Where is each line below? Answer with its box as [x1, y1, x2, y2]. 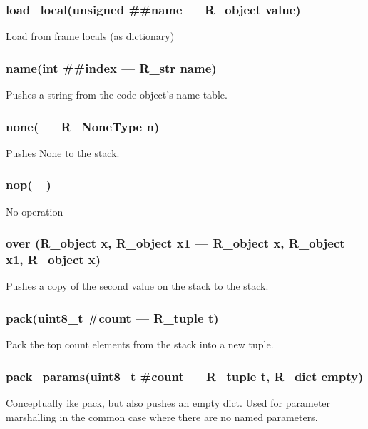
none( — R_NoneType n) [6, 117, 160, 135]
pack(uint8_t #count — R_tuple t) [6, 308, 219, 326]
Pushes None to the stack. [6, 145, 120, 160]
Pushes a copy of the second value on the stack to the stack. [6, 278, 269, 293]
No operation [6, 203, 63, 218]
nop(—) [6, 176, 51, 193]
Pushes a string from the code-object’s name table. [6, 87, 228, 102]
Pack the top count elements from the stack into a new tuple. [6, 337, 274, 352]
